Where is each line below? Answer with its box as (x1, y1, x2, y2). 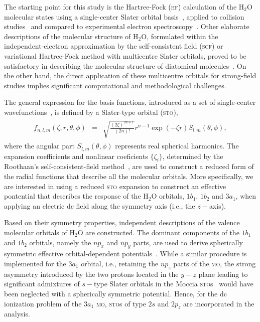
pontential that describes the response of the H (4, 191, 149, 201)
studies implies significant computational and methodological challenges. (4, 80, 226, 90)
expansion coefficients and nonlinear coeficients (4, 150, 148, 161)
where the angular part (4, 140, 75, 151)
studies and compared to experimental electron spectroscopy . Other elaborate (4, 21, 249, 32)
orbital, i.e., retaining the (81, 258, 159, 268)
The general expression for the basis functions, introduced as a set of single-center (4, 97, 256, 107)
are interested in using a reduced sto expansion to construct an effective (4, 181, 226, 191)
